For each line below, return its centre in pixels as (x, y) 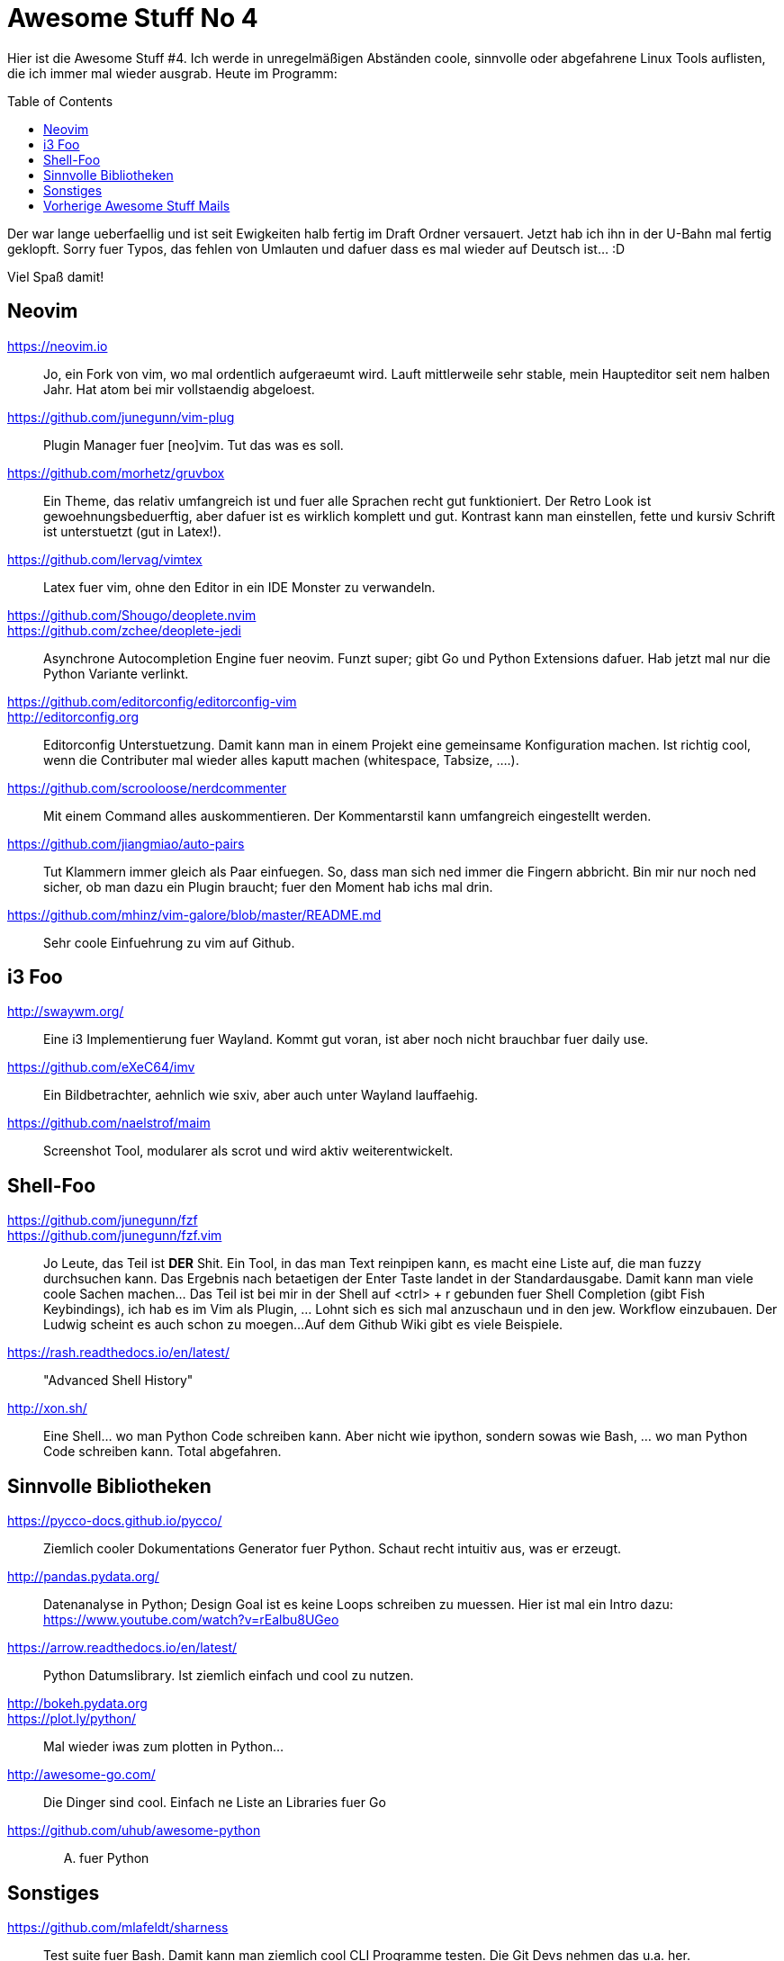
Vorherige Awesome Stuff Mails (137, 205)
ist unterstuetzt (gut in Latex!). (132, 531)
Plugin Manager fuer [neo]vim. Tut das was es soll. (194, 445)
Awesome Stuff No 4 (133, 18)
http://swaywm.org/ (66, 1012)
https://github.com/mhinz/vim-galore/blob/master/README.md (194, 914)
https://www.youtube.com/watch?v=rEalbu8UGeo (191, 1620)
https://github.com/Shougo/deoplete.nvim (132, 615)
